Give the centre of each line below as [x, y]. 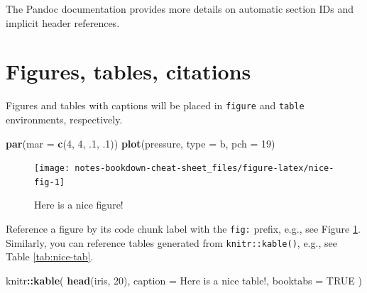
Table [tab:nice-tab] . [50, 256]
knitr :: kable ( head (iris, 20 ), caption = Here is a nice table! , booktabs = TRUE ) [184, 280]
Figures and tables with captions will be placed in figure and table [155, 105]
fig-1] [49, 182]
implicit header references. [63, 22]
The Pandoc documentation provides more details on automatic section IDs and [180, 9]
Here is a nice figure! [79, 205]
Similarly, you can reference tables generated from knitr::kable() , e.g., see [171, 242]
